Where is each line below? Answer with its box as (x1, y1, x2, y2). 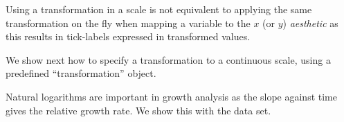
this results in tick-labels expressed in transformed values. (6, 29, 251, 44)
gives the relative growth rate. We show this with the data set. (6, 103, 271, 117)
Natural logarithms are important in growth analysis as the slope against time (6, 89, 337, 103)
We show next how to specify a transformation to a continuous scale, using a (6, 52, 331, 67)
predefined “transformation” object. (6, 66, 156, 80)
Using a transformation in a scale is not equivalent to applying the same (6, 2, 312, 16)
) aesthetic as (282, 15, 338, 30)
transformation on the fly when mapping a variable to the (6, 15, 251, 30)
